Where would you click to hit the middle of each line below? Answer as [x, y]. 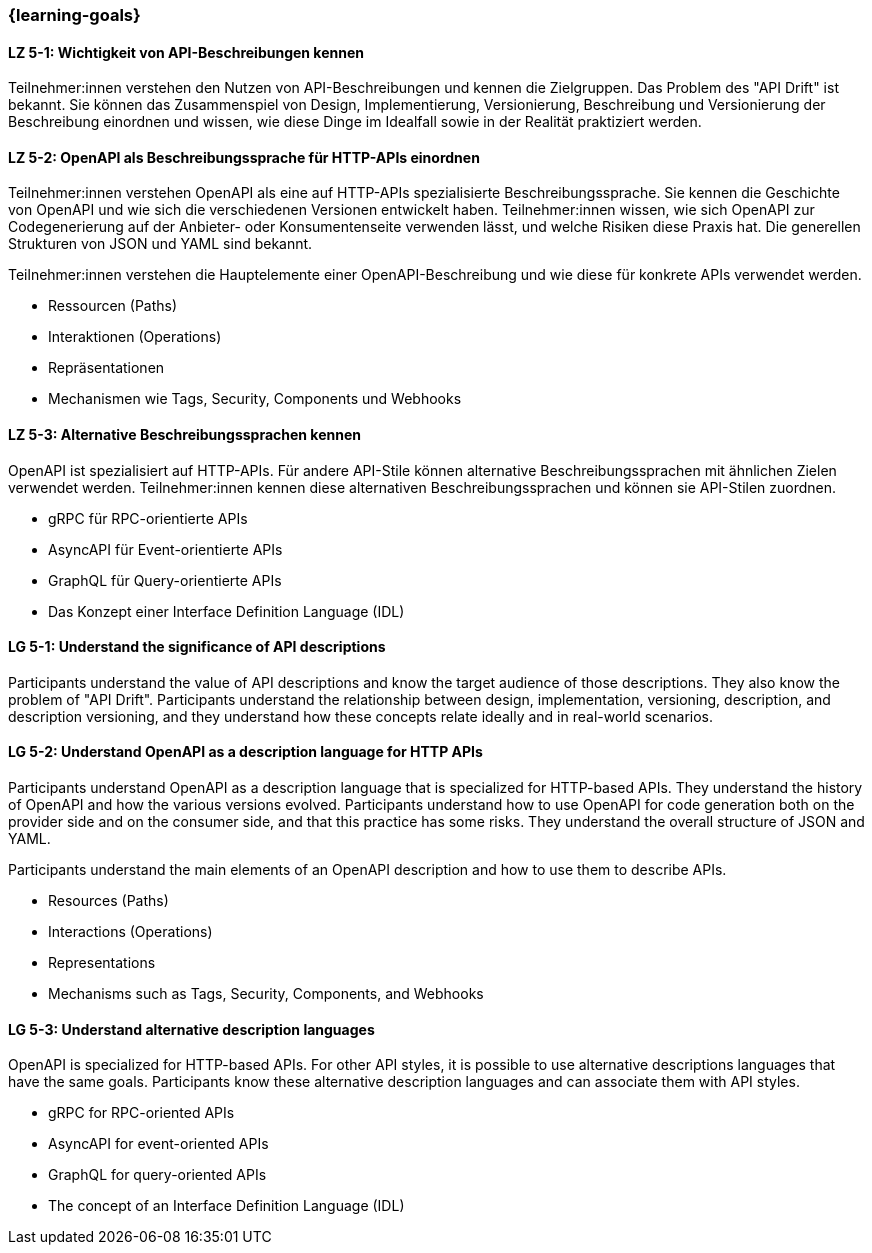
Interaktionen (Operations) [135, 337]
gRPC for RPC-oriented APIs [141, 1113]
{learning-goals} [74, 15]
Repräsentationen [106, 368]
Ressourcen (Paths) [113, 306]
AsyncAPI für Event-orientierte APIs [165, 549]
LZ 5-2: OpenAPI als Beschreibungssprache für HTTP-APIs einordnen [244, 157]
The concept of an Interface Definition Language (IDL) [226, 1206]
